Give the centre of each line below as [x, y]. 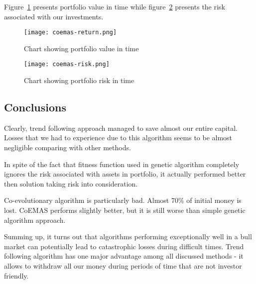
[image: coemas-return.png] [70, 33]
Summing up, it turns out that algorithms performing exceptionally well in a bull [128, 237]
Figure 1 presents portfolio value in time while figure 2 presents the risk [115, 6]
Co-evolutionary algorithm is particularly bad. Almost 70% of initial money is [123, 200]
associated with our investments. [54, 16]
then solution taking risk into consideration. [71, 183]
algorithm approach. [35, 220]
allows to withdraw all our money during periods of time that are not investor [123, 266]
